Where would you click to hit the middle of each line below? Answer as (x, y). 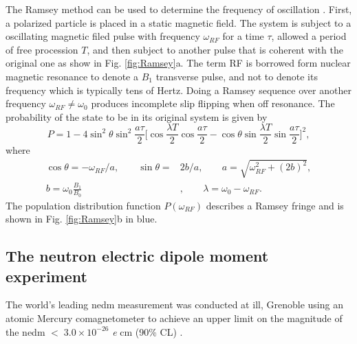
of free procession (42, 49)
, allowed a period (309, 36)
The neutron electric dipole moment (137, 256)
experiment (46, 276)
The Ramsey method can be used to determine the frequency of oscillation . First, (179, 9)
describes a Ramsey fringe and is (275, 205)
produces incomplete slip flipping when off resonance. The (213, 103)
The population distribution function (83, 205)
